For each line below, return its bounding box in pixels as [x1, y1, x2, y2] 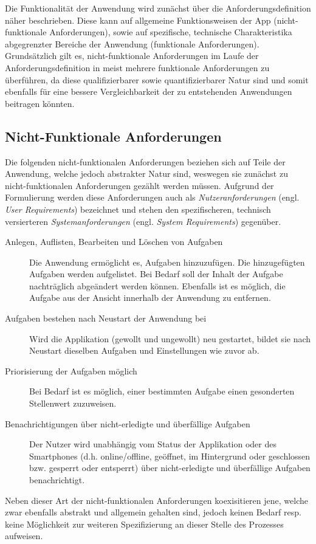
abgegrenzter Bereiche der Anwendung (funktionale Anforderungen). [5, 37, 259, 50]
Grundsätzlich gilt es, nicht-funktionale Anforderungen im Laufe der [5, 49, 259, 62]
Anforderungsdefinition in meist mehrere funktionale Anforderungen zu [5, 61, 270, 74]
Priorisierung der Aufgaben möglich [5, 364, 137, 377]
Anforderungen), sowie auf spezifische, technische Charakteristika [49, 26, 292, 38]
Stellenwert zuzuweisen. [29, 397, 117, 410]
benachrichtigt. [29, 473, 85, 486]
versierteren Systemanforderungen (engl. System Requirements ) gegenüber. [5, 215, 281, 227]
